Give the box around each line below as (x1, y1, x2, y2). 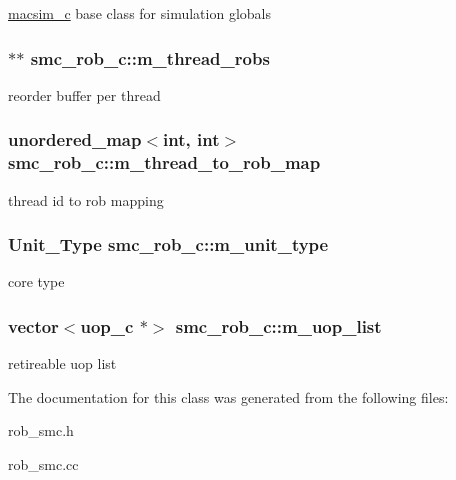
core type (8, 271, 65, 292)
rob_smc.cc (8, 453, 79, 474)
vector (8, 313, 59, 338)
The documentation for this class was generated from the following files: (8, 386, 449, 407)
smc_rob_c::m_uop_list (175, 313, 382, 338)
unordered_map (8, 127, 142, 152)
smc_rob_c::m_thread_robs (30, 45, 270, 70)
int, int (163, 127, 220, 152)
